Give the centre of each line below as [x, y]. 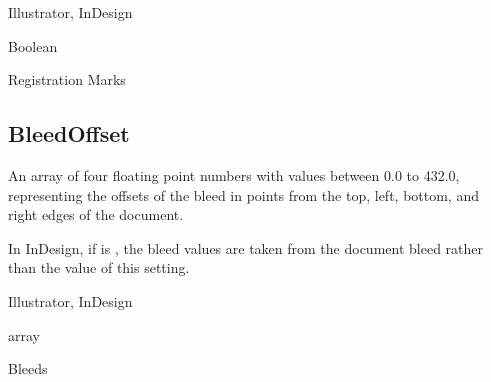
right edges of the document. [96, 214]
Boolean [33, 45]
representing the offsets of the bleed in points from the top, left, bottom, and [243, 194]
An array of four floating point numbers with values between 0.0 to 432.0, [234, 174]
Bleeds [28, 368]
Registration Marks [67, 79]
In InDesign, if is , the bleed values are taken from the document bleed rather [246, 247]
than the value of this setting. [99, 267]
